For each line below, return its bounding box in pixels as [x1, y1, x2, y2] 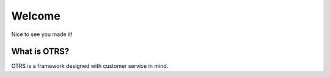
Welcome [11, 9, 61, 23]
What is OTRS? [11, 46, 70, 57]
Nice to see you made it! [11, 31, 73, 38]
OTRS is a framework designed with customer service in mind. [11, 62, 169, 70]
